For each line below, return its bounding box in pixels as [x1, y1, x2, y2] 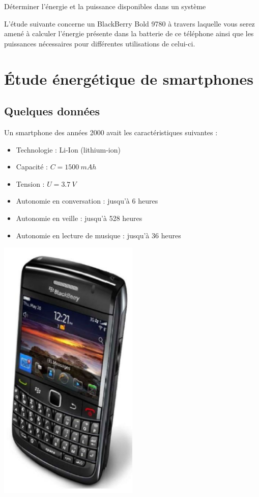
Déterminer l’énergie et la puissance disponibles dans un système [4, 1, 206, 11]
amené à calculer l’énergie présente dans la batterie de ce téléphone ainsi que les [4, 28, 254, 39]
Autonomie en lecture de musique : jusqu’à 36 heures [16, 230, 181, 240]
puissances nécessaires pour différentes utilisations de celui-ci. [4, 38, 195, 48]
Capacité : [16, 161, 48, 172]
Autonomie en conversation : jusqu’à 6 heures [16, 195, 158, 206]
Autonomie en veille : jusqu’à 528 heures [16, 212, 142, 223]
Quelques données [4, 103, 100, 119]
